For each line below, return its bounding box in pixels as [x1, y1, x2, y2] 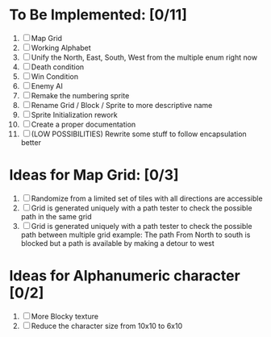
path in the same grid [20, 211, 92, 221]
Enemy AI [31, 81, 63, 90]
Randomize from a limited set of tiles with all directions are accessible [31, 193, 263, 203]
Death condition [31, 62, 85, 72]
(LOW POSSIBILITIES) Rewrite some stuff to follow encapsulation [31, 129, 247, 139]
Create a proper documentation [31, 119, 136, 129]
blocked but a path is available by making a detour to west [20, 238, 215, 248]
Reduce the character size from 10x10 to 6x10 [31, 321, 183, 331]
